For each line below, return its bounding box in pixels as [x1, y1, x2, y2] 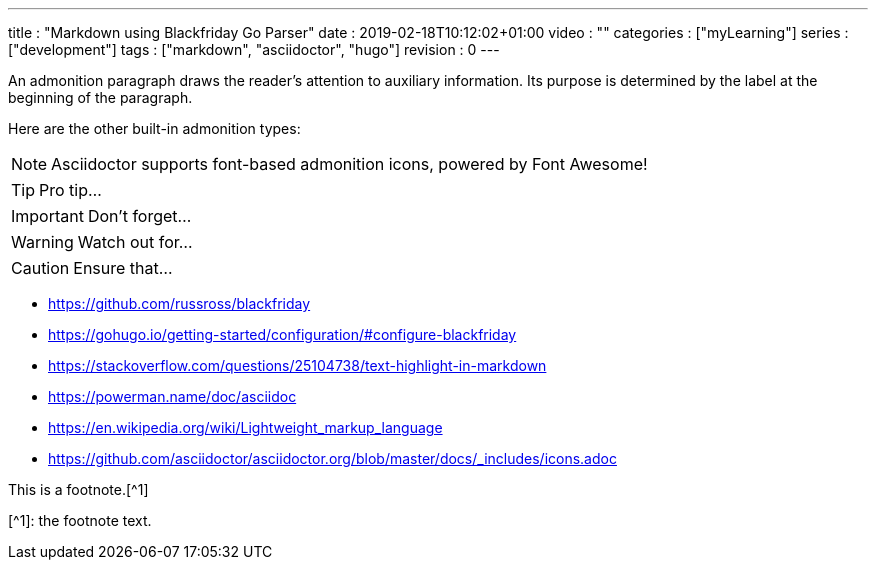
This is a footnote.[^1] [8, 481, 149, 498]
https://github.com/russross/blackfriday [48, 295, 311, 312]
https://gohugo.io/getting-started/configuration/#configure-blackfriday [48, 326, 517, 343]
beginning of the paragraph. [8, 89, 193, 106]
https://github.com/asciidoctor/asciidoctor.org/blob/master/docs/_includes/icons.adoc [48, 450, 617, 467]
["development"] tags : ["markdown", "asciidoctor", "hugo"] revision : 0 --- [8, 41, 500, 58]
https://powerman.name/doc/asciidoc [48, 388, 297, 405]
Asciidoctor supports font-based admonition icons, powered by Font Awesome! [51, 154, 648, 174]
